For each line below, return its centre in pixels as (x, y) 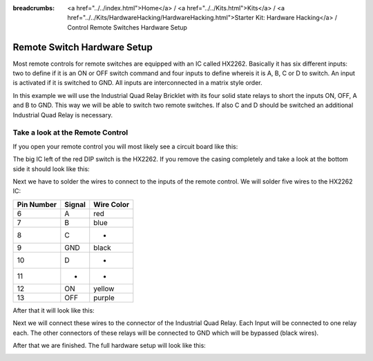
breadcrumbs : (34, 8)
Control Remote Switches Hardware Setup (127, 27)
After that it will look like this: (54, 310)
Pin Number (37, 204)
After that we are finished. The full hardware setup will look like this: (109, 345)
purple (104, 297)
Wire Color (112, 204)
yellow (104, 289)
